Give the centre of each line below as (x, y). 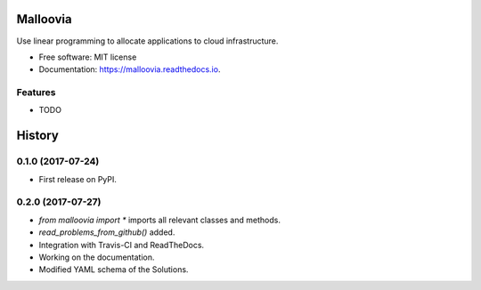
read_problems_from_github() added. (107, 232)
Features (36, 93)
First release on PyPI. (78, 179)
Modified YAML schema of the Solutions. (114, 270)
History (38, 136)
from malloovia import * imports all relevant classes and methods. (159, 220)
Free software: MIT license (88, 57)
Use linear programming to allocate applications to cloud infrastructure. (147, 41)
